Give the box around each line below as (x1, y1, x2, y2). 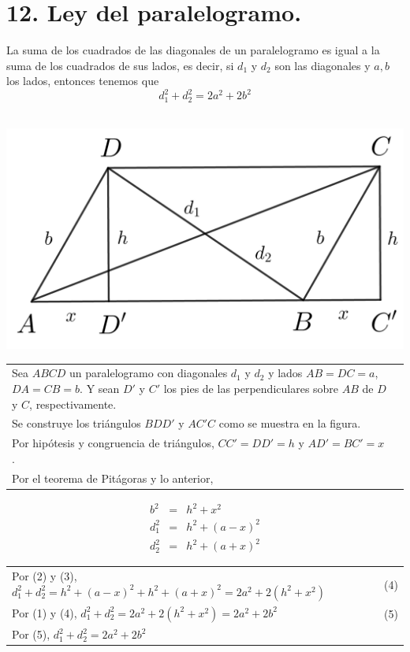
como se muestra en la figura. (218, 415, 361, 432)
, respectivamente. (29, 395, 117, 412)
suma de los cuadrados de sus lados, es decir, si (6, 57, 234, 73)
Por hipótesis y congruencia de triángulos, (12, 435, 214, 451)
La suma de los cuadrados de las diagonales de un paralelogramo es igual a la (6, 42, 380, 58)
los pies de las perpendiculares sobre (163, 380, 339, 396)
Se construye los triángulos (12, 415, 141, 432)
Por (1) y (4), (12, 604, 77, 621)
